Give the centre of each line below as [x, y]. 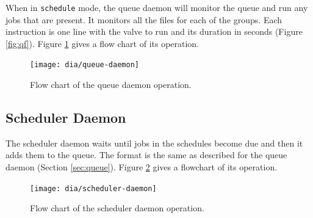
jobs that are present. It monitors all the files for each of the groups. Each [144, 19]
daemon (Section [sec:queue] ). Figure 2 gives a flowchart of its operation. [142, 167]
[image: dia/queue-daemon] [85, 65]
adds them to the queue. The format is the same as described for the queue [146, 155]
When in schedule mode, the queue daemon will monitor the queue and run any [157, 7]
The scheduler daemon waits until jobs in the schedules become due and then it [154, 143]
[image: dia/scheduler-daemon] [93, 188]
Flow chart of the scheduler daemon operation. [117, 208]
